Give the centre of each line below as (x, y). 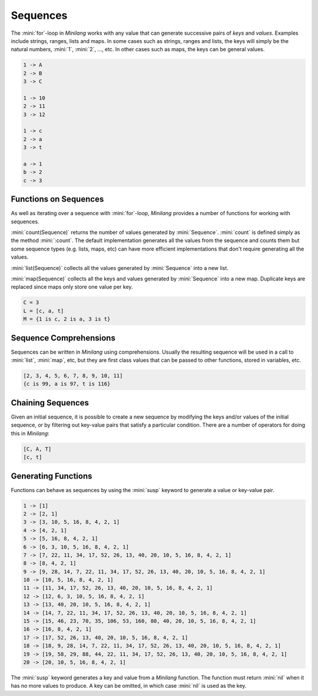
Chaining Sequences (50, 403)
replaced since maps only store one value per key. (72, 287)
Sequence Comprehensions (63, 338)
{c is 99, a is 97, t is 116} (67, 384)
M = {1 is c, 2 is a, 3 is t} (67, 319)
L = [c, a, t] (44, 311)
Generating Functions (52, 476)
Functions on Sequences (57, 199)
